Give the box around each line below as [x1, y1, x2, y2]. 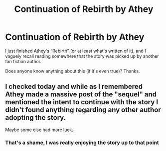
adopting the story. [5, 113, 66, 122]
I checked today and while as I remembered [5, 82, 143, 91]
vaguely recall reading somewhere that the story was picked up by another [5, 53, 159, 59]
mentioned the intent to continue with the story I [5, 98, 159, 106]
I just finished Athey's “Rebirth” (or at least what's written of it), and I [5, 48, 146, 54]
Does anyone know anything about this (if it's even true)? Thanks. [5, 68, 140, 74]
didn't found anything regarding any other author [5, 106, 161, 114]
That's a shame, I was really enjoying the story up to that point [5, 139, 159, 146]
